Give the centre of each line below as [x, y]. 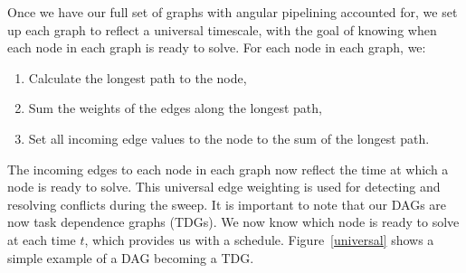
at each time [42, 239]
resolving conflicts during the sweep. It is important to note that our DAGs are [227, 204]
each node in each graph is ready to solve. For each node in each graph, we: [217, 47]
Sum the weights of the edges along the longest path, [175, 108]
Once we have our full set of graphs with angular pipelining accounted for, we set [233, 12]
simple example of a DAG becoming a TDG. [131, 257]
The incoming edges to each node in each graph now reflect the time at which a [228, 169]
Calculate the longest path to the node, [138, 77]
